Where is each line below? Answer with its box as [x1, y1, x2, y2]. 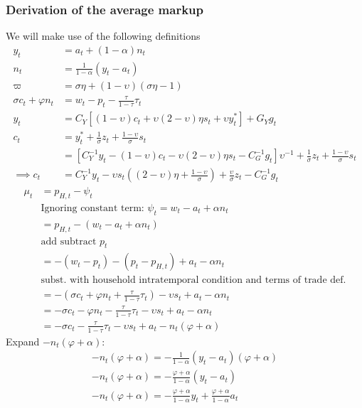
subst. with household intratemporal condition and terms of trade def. [41, 275, 346, 286]
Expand [6, 333, 40, 348]
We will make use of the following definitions [6, 28, 201, 43]
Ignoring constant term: [41, 203, 144, 213]
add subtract [41, 236, 97, 247]
